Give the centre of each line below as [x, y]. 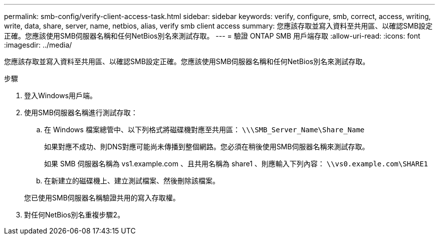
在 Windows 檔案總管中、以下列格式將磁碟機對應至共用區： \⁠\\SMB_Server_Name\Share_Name [204, 130]
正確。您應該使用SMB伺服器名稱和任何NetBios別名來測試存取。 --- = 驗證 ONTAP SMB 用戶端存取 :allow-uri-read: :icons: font [212, 36]
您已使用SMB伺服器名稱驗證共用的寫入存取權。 [102, 198]
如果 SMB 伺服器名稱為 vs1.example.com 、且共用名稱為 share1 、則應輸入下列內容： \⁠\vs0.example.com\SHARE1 [236, 164]
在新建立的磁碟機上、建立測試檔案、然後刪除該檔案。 [132, 181]
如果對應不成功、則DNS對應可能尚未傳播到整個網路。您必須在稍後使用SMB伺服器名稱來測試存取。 [207, 147]
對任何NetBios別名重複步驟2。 [74, 215]
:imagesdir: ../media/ [38, 45]
